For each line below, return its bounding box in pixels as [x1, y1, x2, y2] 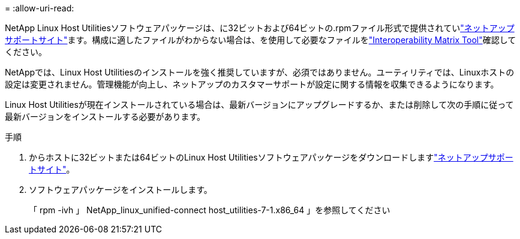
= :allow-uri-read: [5, 3, 74, 13]
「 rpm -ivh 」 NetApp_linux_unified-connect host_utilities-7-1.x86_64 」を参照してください [29, 205, 390, 215]
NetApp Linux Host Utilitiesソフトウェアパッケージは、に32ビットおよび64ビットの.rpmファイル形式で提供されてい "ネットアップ [5, 23, 515, 33]
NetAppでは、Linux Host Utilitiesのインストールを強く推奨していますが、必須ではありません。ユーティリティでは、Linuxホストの [5, 67, 515, 77]
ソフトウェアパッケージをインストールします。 [29, 184, 212, 195]
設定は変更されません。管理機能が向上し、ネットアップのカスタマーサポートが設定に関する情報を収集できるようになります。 [5, 79, 499, 89]
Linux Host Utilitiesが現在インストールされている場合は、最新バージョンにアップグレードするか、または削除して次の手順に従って [5, 99, 514, 110]
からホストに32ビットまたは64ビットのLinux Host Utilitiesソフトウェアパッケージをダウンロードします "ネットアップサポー [29, 152, 513, 162]
